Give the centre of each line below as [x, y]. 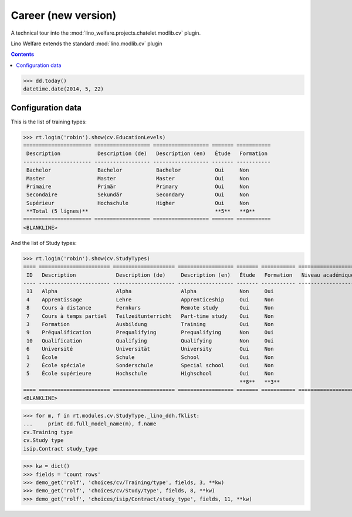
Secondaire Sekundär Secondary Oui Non [138, 195]
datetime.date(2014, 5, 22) [63, 89]
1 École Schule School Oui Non [150, 357]
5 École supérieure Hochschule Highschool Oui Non [150, 374]
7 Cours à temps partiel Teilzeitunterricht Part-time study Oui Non [150, 316]
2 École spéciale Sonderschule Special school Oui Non [150, 365]
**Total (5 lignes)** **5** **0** [141, 211]
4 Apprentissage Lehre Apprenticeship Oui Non [150, 299]
